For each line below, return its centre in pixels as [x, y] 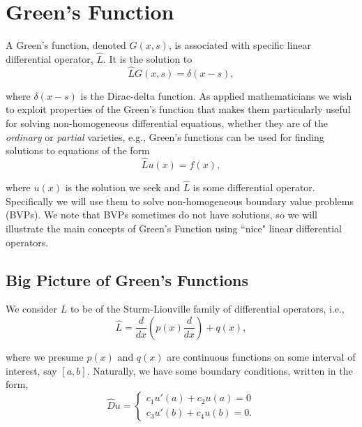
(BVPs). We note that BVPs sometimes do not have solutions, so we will [161, 215]
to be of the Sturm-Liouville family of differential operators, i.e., [207, 309]
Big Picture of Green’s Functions [127, 279]
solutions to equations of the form [78, 150]
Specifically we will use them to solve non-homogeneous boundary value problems [180, 201]
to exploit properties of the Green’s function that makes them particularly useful [178, 109]
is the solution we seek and [122, 187]
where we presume [45, 356]
